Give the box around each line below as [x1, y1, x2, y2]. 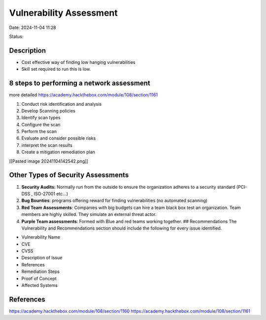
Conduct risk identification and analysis [21, 101, 102, 107]
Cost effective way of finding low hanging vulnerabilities [21, 59, 135, 65]
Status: [9, 33, 24, 39]
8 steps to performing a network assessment [9, 79, 150, 87]
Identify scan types [21, 115, 61, 120]
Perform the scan [21, 128, 57, 135]
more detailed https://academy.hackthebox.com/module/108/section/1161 [9, 92, 158, 98]
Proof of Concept [21, 275, 57, 281]
